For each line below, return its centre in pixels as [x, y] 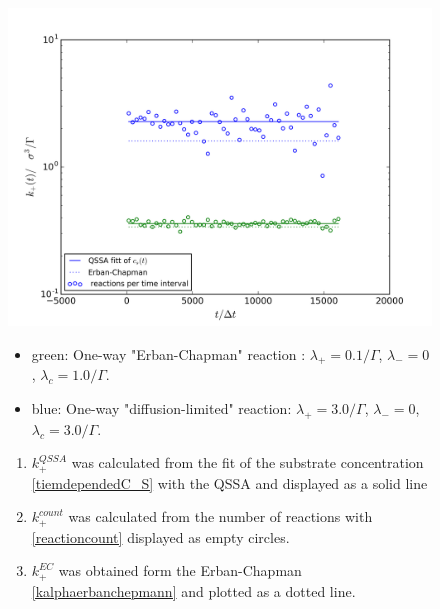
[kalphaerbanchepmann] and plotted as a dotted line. [193, 590]
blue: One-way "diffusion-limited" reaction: [161, 407]
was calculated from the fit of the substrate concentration [247, 462]
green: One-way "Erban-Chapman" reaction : [168, 353]
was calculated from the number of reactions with [220, 516]
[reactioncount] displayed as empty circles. [160, 536]
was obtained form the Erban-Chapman [180, 570]
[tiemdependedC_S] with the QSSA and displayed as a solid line [229, 482]
